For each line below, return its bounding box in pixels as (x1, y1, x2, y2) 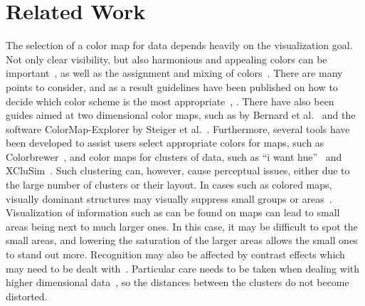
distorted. (6, 288, 48, 303)
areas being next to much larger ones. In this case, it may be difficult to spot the (6, 218, 358, 233)
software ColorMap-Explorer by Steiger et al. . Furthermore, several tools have (6, 121, 350, 136)
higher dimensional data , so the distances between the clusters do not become (6, 275, 349, 290)
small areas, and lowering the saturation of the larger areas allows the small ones (6, 233, 358, 248)
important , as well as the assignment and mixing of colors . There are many (6, 65, 343, 80)
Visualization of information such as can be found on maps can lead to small (6, 205, 340, 220)
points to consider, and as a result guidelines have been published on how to (6, 79, 338, 94)
